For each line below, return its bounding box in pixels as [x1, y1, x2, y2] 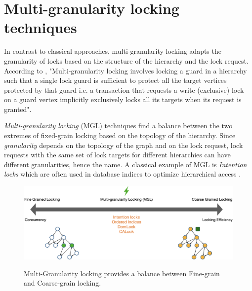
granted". [4, 104, 32, 114]
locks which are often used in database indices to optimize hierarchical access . [4, 169, 241, 179]
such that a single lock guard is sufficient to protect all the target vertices [4, 75, 227, 85]
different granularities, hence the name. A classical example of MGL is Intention [4, 159, 247, 169]
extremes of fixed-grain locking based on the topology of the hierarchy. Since [4, 130, 236, 141]
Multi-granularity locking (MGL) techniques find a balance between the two [4, 120, 233, 131]
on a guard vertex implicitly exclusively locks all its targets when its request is [4, 94, 242, 105]
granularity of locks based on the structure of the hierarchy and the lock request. [4, 55, 249, 66]
